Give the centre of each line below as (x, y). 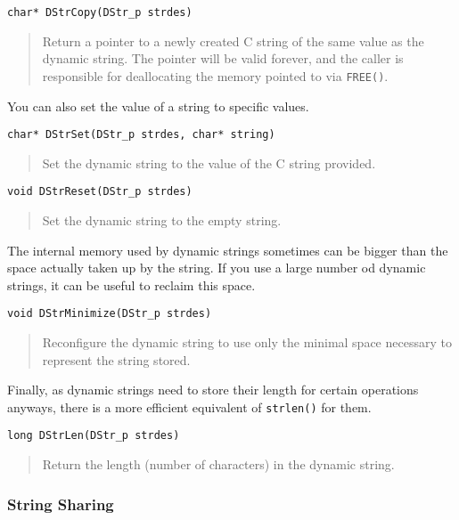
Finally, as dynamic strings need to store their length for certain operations (213, 390)
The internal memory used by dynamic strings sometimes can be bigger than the (228, 250)
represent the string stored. (116, 359)
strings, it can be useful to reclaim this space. (131, 284)
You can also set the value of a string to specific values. (158, 106)
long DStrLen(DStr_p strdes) (94, 436)
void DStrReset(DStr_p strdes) (100, 192)
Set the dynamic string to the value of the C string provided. (209, 162)
